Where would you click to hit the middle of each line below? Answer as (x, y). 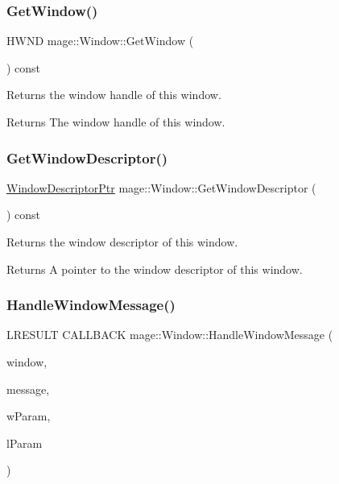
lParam (25, 443)
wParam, (29, 416)
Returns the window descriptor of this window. (122, 242)
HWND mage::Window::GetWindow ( (100, 41)
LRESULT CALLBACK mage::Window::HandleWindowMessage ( (170, 335)
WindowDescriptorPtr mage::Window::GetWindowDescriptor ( (161, 187)
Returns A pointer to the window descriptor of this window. (155, 269)
